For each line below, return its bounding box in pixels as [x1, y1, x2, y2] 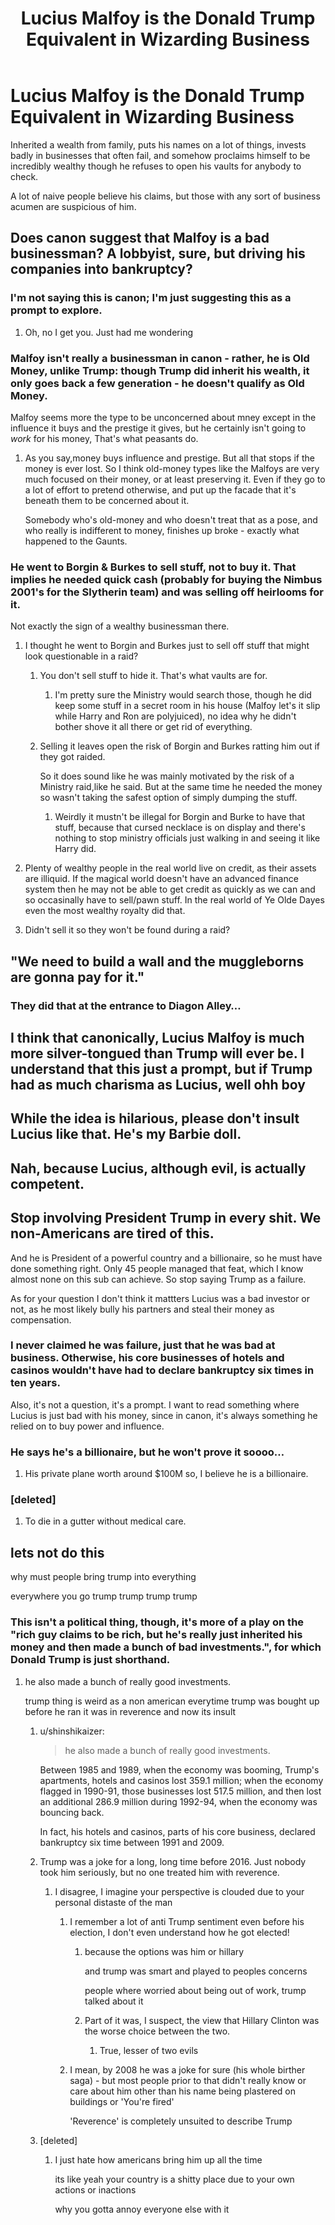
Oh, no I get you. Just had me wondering [24, 326, 194, 338]
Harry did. [54, 843, 97, 855]
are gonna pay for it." [10, 968, 145, 986]
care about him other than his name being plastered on [69, 2085, 296, 2097]
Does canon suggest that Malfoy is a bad [10, 230, 270, 247]
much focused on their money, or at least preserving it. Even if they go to [24, 473, 326, 485]
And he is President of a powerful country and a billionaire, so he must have [10, 1252, 323, 1264]
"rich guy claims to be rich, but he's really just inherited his [10, 1628, 303, 1642]
